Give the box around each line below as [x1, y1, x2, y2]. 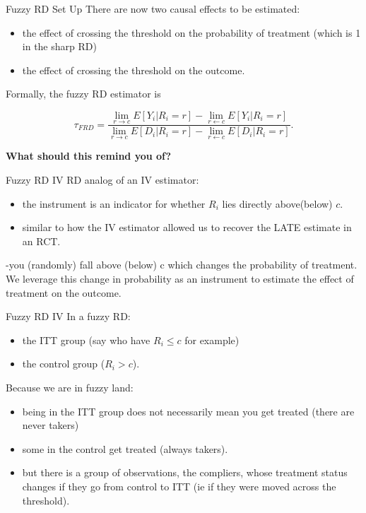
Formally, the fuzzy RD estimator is [6, 86, 161, 101]
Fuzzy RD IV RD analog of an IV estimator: [6, 172, 199, 187]
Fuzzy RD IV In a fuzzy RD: [6, 309, 131, 324]
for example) [184, 332, 240, 347]
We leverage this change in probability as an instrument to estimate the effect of [6, 271, 354, 285]
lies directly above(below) [222, 196, 333, 211]
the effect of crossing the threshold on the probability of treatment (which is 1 [22, 25, 361, 40]
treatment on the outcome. [6, 285, 122, 300]
